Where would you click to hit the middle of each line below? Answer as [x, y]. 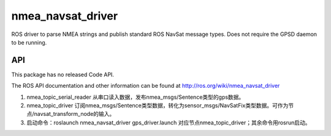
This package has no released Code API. [63, 74]
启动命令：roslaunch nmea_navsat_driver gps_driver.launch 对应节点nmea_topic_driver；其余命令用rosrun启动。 [169, 123]
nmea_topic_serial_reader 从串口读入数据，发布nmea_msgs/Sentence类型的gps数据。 [135, 97]
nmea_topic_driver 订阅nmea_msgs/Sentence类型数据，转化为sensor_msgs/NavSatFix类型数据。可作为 [158, 106]
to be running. [29, 42]
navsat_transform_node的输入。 [74, 114]
